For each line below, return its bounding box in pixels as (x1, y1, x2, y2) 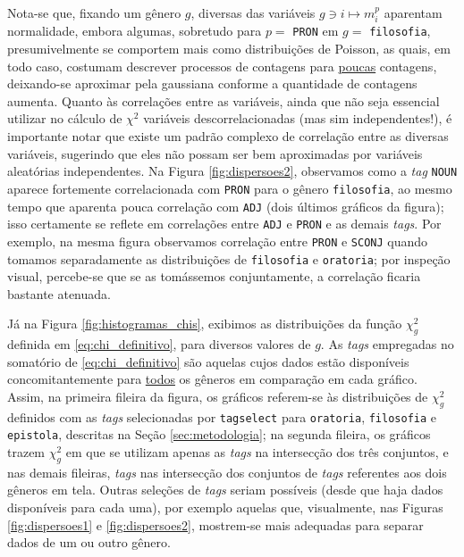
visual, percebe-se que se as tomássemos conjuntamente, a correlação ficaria (7, 267, 421, 286)
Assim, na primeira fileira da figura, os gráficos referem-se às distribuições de (7, 387, 428, 405)
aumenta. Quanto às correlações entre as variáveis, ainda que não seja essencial (7, 91, 440, 110)
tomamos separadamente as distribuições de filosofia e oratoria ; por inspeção (7, 249, 451, 268)
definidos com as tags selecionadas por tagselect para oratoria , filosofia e (7, 407, 437, 426)
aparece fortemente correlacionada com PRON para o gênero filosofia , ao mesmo (7, 179, 452, 197)
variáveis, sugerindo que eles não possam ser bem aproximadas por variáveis (7, 144, 423, 162)
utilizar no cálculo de (7, 109, 122, 128)
